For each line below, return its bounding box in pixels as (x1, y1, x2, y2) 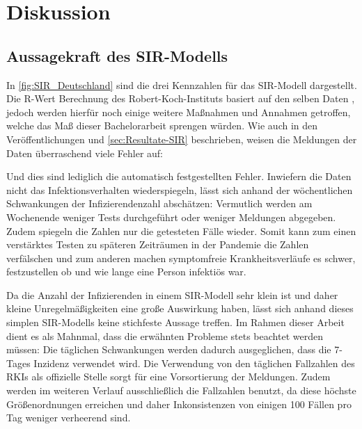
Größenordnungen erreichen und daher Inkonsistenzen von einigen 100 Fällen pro (6, 396, 352, 411)
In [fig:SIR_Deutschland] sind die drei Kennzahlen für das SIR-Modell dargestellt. (6, 77, 357, 92)
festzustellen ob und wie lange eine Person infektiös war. (6, 264, 246, 279)
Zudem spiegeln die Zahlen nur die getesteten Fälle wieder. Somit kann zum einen (6, 223, 356, 238)
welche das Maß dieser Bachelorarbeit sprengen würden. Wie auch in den (6, 118, 318, 133)
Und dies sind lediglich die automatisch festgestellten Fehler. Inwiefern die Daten (6, 169, 352, 184)
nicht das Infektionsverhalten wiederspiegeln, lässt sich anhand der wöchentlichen (6, 182, 353, 197)
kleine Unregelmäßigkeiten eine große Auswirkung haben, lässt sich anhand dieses (6, 301, 354, 316)
